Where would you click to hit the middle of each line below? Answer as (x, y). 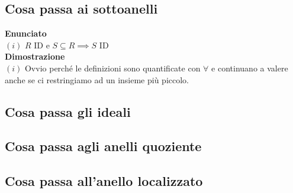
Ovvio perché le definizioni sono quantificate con (112, 68)
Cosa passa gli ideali (68, 111)
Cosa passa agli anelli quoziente (103, 146)
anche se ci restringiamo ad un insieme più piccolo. (97, 79)
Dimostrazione (35, 56)
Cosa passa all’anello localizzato (104, 181)
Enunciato (26, 33)
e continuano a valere (250, 68)
